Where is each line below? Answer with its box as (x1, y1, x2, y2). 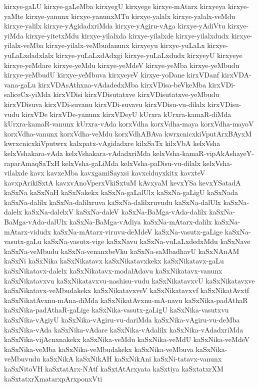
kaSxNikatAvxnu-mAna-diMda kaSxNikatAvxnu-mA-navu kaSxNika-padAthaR (4, 294, 248, 305)
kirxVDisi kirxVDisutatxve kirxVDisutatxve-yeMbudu (53, 89, 219, 99)
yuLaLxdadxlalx (4, 49, 54, 60)
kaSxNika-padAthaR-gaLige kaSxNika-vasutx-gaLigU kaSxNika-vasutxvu (4, 304, 229, 315)
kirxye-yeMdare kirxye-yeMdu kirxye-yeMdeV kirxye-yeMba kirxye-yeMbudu (4, 59, 239, 70)
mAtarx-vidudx (4, 226, 51, 236)
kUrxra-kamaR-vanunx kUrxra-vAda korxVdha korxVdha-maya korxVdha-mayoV (4, 118, 254, 129)
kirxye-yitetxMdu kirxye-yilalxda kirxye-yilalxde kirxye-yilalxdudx (25, 30, 229, 40)
